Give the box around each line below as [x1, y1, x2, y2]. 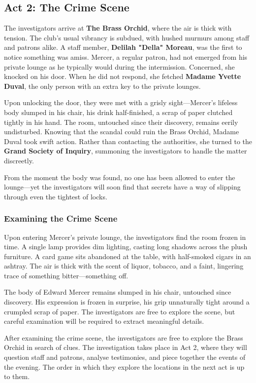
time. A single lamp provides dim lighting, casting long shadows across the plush [4, 241, 248, 252]
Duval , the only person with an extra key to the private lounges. [4, 80, 201, 91]
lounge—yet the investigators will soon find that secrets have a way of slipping [4, 182, 241, 192]
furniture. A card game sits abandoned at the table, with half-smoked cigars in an [4, 251, 251, 261]
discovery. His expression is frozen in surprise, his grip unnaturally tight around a [4, 297, 250, 307]
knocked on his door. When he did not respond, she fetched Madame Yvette [4, 71, 241, 81]
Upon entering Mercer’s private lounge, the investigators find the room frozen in [4, 231, 246, 242]
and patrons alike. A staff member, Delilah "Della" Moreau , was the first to [4, 42, 242, 52]
